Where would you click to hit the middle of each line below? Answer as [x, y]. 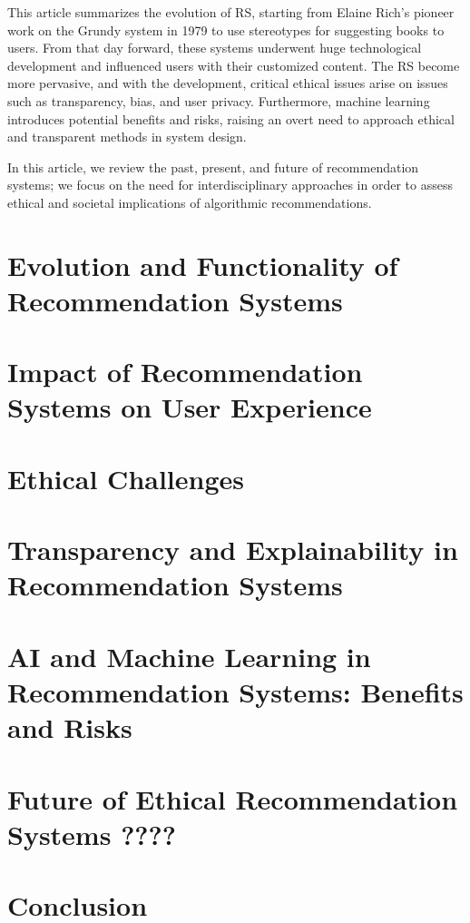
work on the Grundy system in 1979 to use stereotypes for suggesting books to [226, 29]
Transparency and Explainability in [233, 550]
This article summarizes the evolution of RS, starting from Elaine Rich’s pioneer [231, 12]
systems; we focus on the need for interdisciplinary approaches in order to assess [230, 185]
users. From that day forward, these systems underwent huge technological [215, 48]
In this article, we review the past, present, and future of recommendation [213, 167]
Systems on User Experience [190, 407]
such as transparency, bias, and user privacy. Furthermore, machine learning [219, 100]
